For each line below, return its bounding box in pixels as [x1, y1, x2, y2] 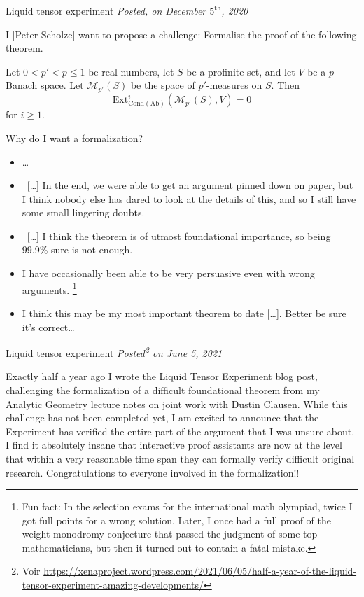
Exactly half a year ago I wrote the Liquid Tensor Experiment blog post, [6, 369, 318, 384]
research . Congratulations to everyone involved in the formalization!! [6, 465, 300, 479]
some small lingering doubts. [22, 205, 145, 220]
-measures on [206, 78, 262, 92]
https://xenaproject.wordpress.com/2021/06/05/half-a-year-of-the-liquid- [43, 563, 357, 578]
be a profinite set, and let [186, 64, 295, 78]
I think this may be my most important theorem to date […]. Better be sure [22, 305, 346, 320]
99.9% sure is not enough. [22, 242, 133, 257]
